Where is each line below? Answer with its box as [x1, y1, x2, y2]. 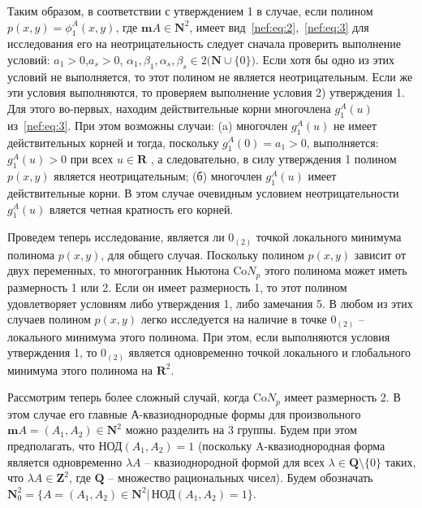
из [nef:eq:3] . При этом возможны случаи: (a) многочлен [7, 116, 288, 133]
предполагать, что [7, 436, 95, 454]
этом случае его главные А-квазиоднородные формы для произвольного [7, 405, 361, 422]
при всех [70, 150, 114, 167]
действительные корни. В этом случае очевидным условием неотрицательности [7, 184, 399, 201]
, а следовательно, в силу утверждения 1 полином [150, 150, 397, 167]
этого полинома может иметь [264, 262, 407, 279]
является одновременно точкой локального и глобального [128, 344, 411, 361]
